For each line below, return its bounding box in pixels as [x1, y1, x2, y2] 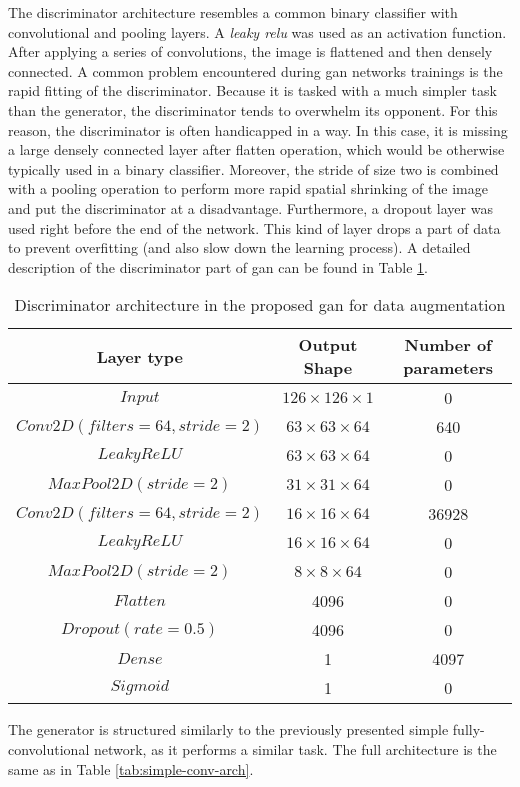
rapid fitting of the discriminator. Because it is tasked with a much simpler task [8, 80, 497, 101]
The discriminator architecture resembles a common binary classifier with [8, 2, 458, 22]
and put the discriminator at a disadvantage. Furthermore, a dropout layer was [8, 197, 493, 218]
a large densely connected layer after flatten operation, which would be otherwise [8, 139, 505, 160]
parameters [403, 356, 494, 380]
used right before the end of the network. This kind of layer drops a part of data [8, 217, 501, 238]
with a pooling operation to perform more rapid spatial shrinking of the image [8, 178, 488, 199]
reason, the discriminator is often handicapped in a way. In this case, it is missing [8, 119, 508, 140]
